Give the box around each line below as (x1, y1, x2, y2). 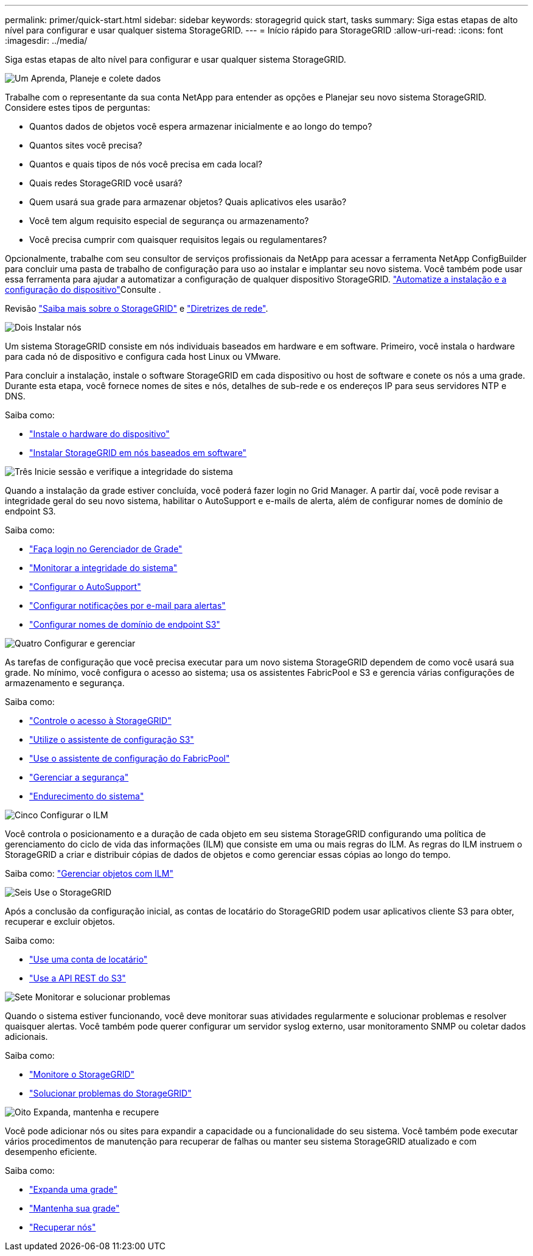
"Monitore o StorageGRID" (29, 1069, 135, 1079)
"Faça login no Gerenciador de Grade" (29, 544, 183, 554)
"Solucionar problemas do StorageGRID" (29, 1088, 192, 1098)
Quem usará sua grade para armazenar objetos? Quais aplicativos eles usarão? (29, 197, 347, 207)
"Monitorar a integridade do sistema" (29, 563, 178, 573)
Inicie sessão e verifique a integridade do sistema (34, 466, 233, 477)
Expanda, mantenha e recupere (33, 1107, 159, 1117)
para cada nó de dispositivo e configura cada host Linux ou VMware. (5, 351, 281, 362)
